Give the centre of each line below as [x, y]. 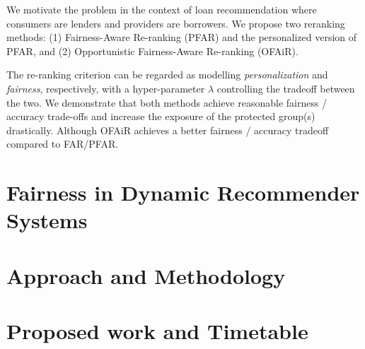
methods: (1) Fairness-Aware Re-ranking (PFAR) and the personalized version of [182, 37]
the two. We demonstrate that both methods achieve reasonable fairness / [167, 102]
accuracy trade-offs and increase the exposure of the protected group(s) [161, 116]
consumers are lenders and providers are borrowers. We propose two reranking [176, 23]
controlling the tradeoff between [286, 88]
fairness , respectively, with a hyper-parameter [106, 88]
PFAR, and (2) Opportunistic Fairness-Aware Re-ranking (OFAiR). [152, 51]
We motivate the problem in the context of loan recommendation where [162, 9]
